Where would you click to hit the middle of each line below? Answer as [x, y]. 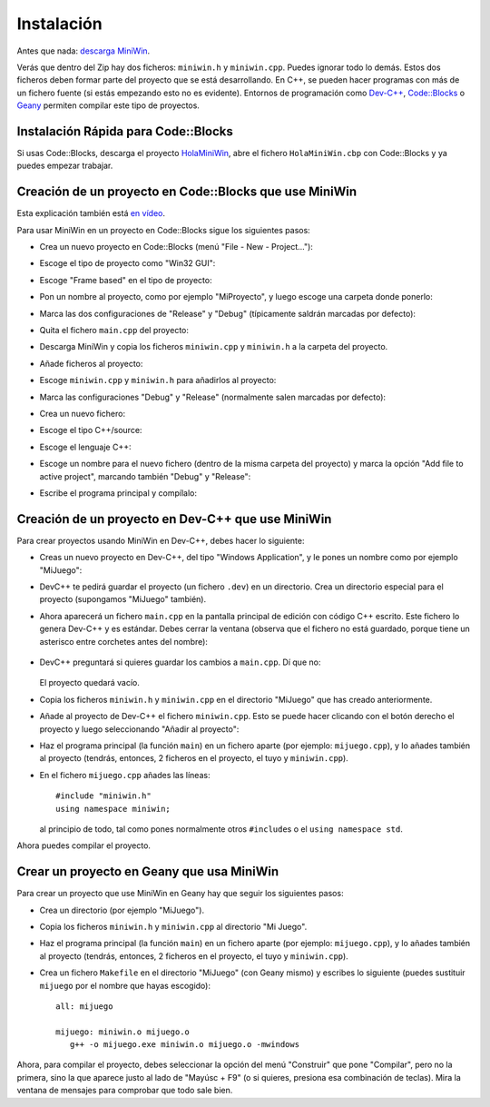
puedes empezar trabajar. [65, 166]
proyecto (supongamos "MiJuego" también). [123, 599]
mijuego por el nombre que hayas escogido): [125, 985]
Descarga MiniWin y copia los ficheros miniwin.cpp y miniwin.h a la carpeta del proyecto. [214, 347]
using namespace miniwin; [113, 809]
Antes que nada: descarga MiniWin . [83, 51]
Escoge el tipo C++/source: [91, 430]
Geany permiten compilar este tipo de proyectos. [108, 105]
